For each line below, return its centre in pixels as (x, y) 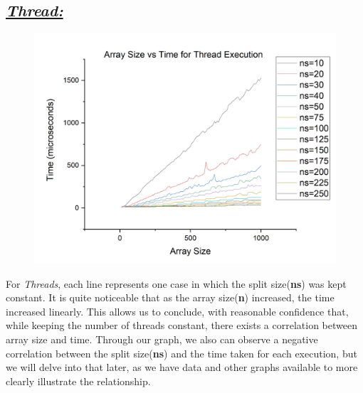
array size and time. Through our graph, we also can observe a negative (162, 339)
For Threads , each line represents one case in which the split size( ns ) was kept (176, 283)
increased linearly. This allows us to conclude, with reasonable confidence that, (177, 311)
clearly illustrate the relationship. (78, 381)
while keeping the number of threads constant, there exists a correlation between (181, 325)
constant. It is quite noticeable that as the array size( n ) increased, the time (170, 297)
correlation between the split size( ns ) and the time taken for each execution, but (181, 353)
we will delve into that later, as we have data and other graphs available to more (182, 367)
